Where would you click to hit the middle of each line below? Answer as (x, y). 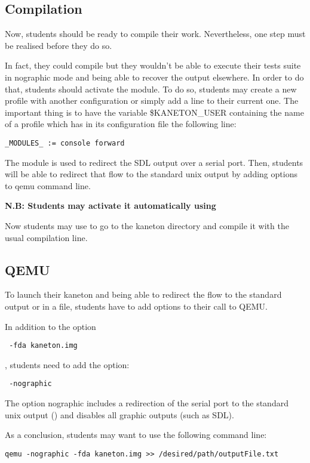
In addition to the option (50, 326)
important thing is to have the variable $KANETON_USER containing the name (154, 112)
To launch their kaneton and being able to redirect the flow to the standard (143, 294)
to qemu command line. (48, 185)
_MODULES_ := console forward (65, 143)
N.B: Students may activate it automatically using (111, 206)
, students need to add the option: (67, 364)
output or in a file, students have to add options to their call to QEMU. (136, 306)
